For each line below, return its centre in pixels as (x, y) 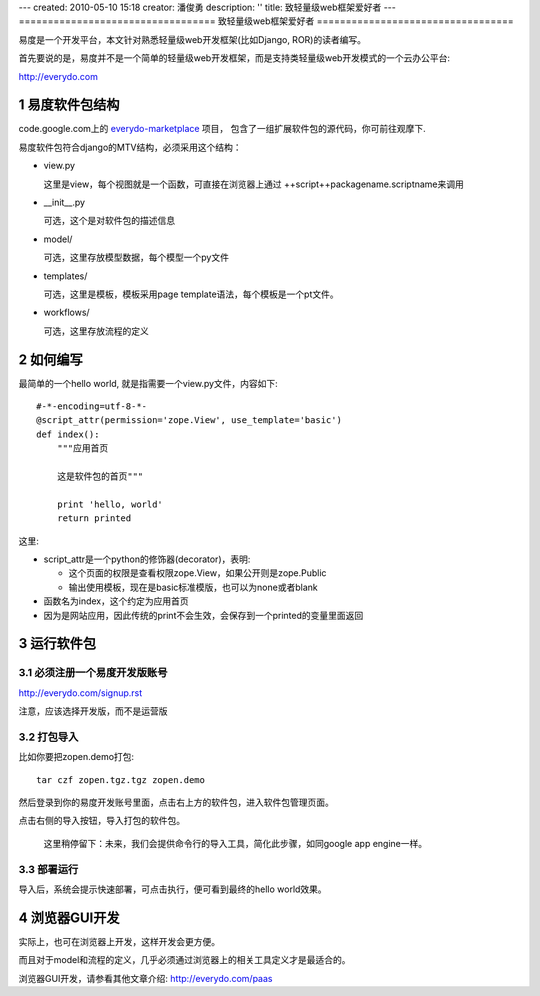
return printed (94, 518)
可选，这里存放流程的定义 (96, 331)
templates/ (65, 276)
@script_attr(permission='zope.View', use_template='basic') (189, 420)
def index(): (68, 434)
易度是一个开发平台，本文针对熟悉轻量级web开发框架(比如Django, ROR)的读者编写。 (192, 39)
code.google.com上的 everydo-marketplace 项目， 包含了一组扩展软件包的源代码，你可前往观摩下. (222, 129)
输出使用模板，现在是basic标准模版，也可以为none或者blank (193, 587)
